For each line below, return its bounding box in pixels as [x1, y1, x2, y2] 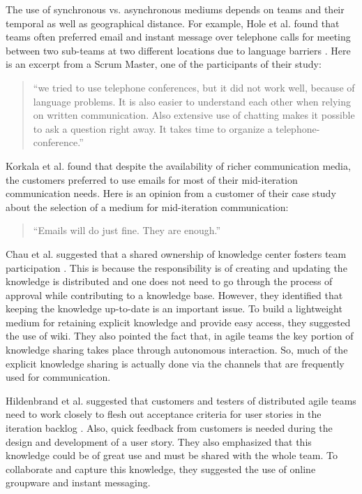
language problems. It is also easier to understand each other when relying [33, 94, 351, 108]
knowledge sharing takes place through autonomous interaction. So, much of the [6, 342, 348, 357]
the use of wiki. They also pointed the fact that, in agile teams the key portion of [6, 328, 354, 343]
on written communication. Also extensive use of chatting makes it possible [33, 108, 355, 122]
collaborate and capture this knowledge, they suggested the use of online [6, 461, 316, 476]
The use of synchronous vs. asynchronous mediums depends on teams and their [6, 2, 345, 16]
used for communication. [6, 370, 111, 384]
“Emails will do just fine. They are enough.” [33, 223, 221, 238]
